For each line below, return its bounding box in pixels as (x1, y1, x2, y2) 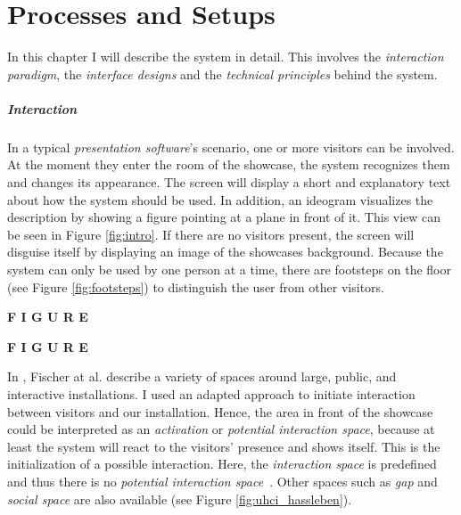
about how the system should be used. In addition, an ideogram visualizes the (7, 190, 433, 208)
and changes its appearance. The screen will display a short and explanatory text (7, 173, 451, 192)
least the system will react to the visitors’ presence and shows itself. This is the (7, 437, 440, 455)
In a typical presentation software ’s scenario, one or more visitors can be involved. (7, 137, 455, 156)
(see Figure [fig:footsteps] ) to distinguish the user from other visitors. (7, 277, 384, 296)
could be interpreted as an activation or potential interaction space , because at (7, 420, 435, 438)
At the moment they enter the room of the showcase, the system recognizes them (7, 155, 450, 174)
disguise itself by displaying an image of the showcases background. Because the (7, 242, 443, 261)
